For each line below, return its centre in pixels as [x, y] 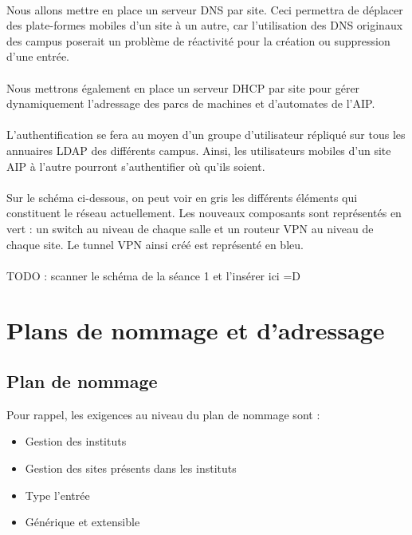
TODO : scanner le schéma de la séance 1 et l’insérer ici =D [154, 275]
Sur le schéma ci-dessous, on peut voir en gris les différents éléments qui [182, 197]
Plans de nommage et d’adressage [196, 330]
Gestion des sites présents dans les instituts [131, 468]
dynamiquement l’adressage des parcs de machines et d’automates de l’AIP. [191, 103]
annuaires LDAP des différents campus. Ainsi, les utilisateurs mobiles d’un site [199, 150]
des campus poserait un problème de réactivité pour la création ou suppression [198, 40]
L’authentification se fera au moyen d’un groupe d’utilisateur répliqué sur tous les [206, 135]
